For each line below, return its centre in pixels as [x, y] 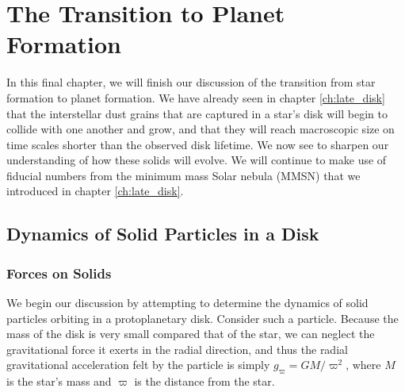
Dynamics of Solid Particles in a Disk [163, 234]
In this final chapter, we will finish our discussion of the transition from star [191, 82]
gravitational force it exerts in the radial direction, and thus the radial [177, 349]
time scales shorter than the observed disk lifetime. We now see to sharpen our [198, 144]
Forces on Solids [59, 273]
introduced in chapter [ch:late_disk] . [95, 191]
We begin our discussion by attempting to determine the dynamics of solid [187, 303]
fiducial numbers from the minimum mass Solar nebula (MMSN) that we [183, 175]
